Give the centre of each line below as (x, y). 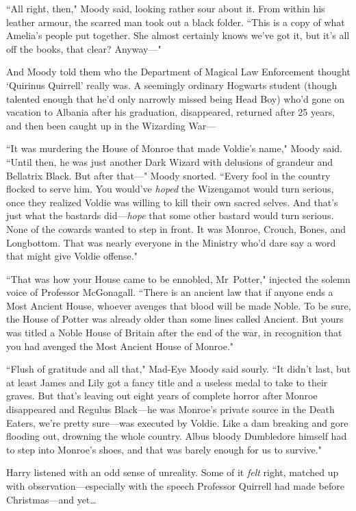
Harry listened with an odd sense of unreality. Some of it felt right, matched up (173, 472)
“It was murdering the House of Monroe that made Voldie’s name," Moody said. (174, 148)
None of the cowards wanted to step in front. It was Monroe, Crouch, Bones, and (176, 228)
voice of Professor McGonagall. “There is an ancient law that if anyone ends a (170, 292)
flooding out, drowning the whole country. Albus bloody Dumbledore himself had (177, 436)
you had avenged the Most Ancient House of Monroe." (120, 346)
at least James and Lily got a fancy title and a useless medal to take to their (167, 382)
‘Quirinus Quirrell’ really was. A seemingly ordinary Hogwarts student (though (172, 85)
